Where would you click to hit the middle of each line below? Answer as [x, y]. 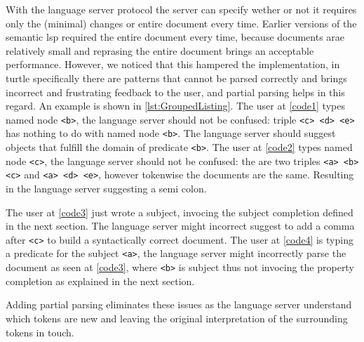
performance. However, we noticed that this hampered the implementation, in [173, 64]
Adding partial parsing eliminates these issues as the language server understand [179, 304]
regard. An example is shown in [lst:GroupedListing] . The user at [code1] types [175, 106]
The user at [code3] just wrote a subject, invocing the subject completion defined [180, 212]
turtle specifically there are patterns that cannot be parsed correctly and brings [176, 78]
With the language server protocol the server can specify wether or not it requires [181, 9]
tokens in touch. [40, 332]
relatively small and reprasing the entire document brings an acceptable [160, 50]
